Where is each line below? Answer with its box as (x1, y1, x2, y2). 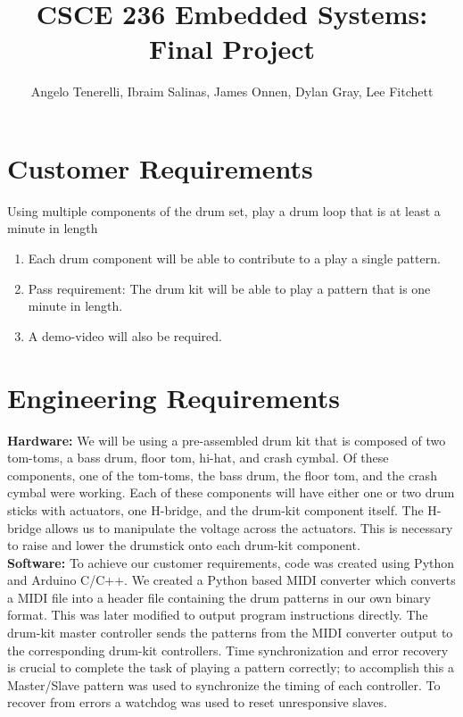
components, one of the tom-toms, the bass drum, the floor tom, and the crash (7, 465, 437, 484)
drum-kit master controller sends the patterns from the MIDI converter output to (7, 623, 453, 642)
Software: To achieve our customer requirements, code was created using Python (7, 553, 455, 571)
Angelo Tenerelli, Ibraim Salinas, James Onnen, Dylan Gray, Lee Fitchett (30, 82, 434, 101)
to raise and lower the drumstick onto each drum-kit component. (7, 536, 360, 554)
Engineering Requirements (7, 379, 340, 415)
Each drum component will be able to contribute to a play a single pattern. (28, 249, 441, 268)
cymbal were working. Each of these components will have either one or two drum (7, 483, 455, 502)
